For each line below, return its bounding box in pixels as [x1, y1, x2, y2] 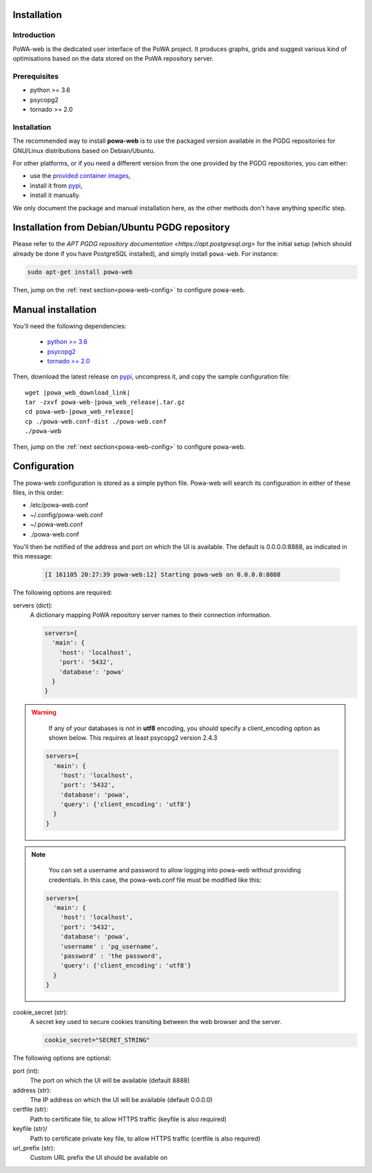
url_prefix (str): [12, 1143, 55, 1152]
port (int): [12, 1066, 40, 1075]
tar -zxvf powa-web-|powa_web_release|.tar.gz [25, 399, 185, 406]
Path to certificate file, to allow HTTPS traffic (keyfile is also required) [30, 1114, 227, 1123]
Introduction [12, 30, 55, 40]
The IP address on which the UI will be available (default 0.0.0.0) [30, 1096, 213, 1104]
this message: [12, 552, 53, 561]
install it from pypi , [30, 181, 83, 190]
